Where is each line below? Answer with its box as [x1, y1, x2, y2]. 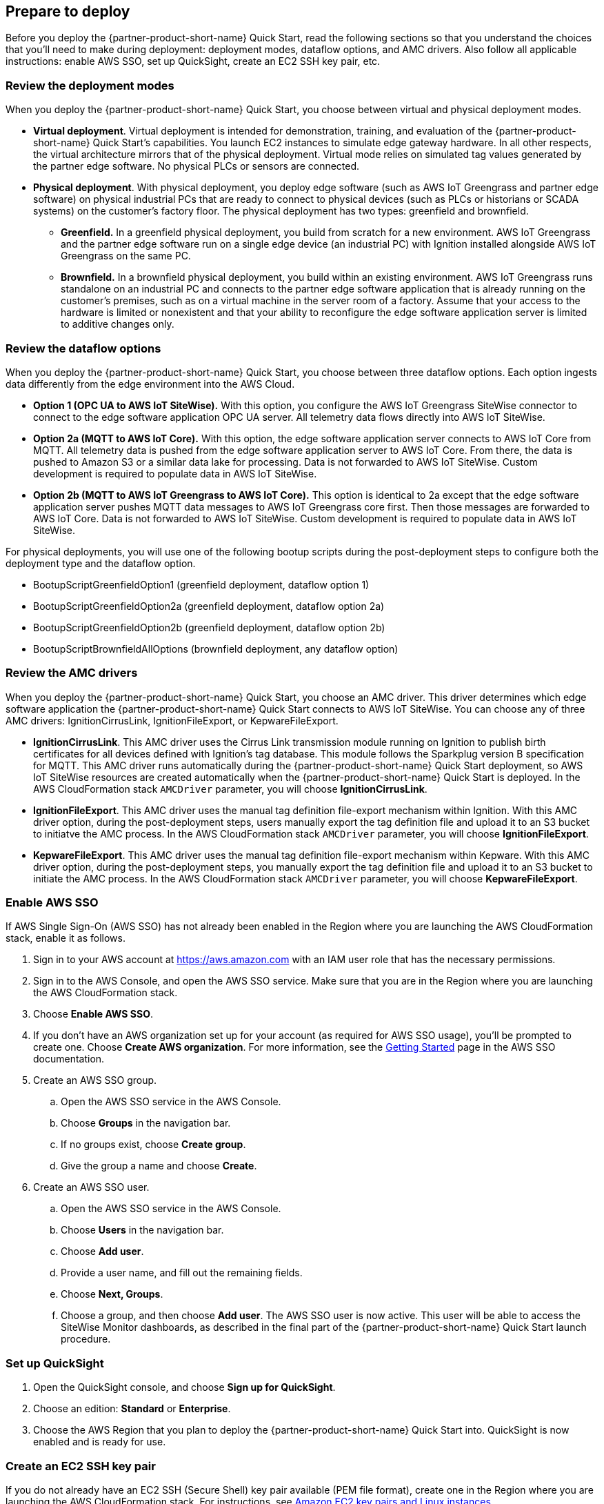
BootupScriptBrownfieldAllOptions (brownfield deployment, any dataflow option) [33, 642, 399, 655]
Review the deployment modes [6, 78, 174, 92]
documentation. [33, 1053, 105, 1065]
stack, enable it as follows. [6, 932, 125, 944]
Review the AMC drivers [6, 666, 138, 680]
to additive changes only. [61, 318, 174, 330]
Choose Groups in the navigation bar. [61, 1117, 231, 1129]
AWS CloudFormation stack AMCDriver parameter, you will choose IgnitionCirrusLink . [33, 782, 427, 795]
